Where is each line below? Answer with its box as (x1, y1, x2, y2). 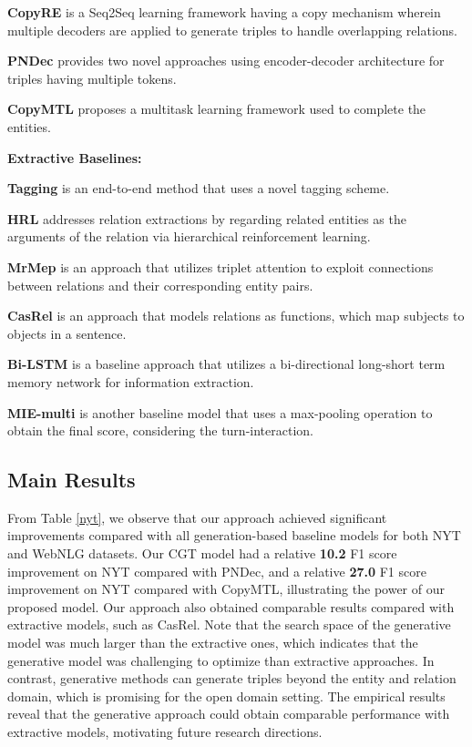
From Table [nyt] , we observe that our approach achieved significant (7, 507, 387, 527)
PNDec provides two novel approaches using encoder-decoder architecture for (7, 51, 445, 70)
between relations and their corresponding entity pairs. (7, 275, 313, 294)
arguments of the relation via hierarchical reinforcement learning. (7, 227, 371, 246)
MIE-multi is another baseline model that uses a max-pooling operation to (7, 403, 433, 422)
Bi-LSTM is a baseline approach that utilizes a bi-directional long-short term (7, 354, 446, 373)
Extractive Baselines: (7, 148, 142, 167)
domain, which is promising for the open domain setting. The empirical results (7, 686, 446, 705)
